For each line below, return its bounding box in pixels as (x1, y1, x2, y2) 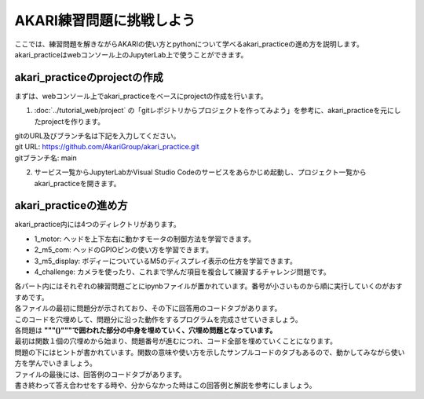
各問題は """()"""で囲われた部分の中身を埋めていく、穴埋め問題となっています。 (14, 326, 277, 335)
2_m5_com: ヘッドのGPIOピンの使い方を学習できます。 (34, 245, 214, 254)
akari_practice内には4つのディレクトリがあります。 (14, 220, 181, 229)
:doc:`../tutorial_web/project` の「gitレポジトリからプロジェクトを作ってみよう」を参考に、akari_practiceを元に (34, 106, 394, 115)
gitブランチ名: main (14, 153, 78, 163)
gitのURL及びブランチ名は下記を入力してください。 (14, 131, 181, 141)
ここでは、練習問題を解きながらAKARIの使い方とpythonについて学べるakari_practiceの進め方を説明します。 (14, 39, 364, 49)
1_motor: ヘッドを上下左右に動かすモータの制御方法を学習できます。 (34, 234, 255, 243)
